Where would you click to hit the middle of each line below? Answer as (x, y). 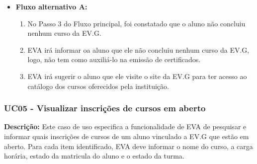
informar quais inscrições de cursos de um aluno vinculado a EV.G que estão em (127, 136)
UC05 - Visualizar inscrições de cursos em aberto (105, 108)
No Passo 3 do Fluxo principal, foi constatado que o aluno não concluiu (136, 23)
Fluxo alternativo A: (51, 6)
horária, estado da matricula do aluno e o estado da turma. (94, 156)
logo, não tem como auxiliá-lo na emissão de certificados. (114, 59)
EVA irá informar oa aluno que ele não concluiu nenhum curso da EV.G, (138, 49)
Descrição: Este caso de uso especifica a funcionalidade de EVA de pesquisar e (125, 126)
